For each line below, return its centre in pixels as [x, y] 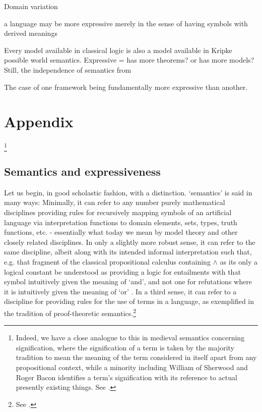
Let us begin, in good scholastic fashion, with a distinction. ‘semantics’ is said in [128, 192]
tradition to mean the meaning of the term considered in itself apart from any [136, 357]
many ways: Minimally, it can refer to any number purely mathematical [115, 202]
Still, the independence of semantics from [68, 69]
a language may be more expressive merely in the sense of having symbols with [126, 23]
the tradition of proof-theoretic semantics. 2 [70, 312]
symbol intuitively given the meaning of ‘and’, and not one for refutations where [128, 281]
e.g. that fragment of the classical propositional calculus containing [107, 261]
